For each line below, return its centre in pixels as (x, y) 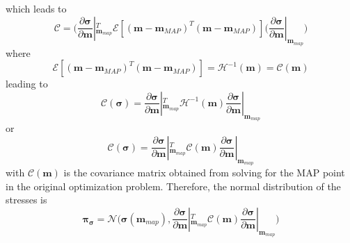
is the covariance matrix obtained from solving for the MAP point (204, 172)
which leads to (36, 8)
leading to (27, 84)
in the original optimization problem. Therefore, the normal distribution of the (173, 186)
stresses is (26, 200)
